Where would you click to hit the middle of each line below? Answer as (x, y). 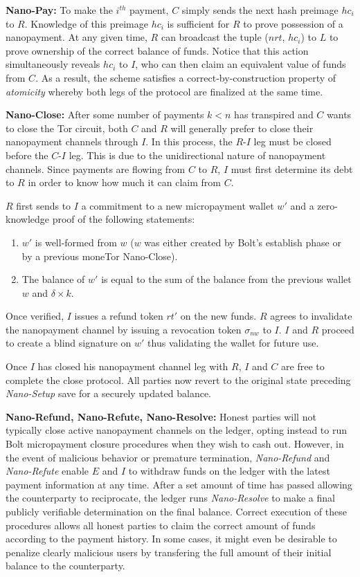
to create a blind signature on (69, 343)
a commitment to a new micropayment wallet (178, 205)
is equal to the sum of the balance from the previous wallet (226, 279)
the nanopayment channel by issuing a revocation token (124, 329)
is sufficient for (198, 23)
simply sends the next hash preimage (260, 10)
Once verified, (35, 316)
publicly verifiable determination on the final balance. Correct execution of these (176, 511)
